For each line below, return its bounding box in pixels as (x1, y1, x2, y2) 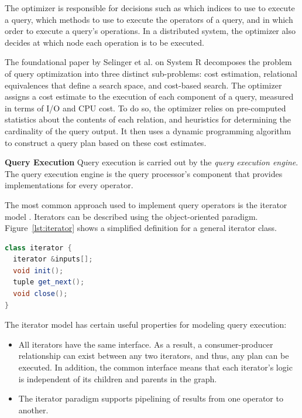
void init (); (13, 266, 64, 275)
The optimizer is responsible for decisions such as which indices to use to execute (5, 2, 295, 13)
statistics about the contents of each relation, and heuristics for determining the (5, 113, 291, 125)
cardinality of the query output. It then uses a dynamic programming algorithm (5, 124, 291, 137)
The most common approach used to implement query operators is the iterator (5, 198, 287, 210)
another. (18, 403, 49, 416)
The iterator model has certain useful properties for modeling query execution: (5, 318, 287, 331)
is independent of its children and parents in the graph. (18, 372, 217, 385)
